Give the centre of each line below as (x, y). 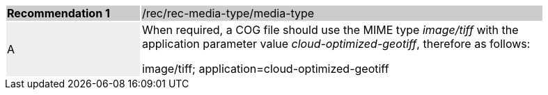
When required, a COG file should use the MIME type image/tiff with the (330, 30)
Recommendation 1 (58, 13)
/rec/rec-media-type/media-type (228, 13)
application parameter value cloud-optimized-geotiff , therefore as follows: (336, 44)
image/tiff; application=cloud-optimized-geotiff (266, 69)
